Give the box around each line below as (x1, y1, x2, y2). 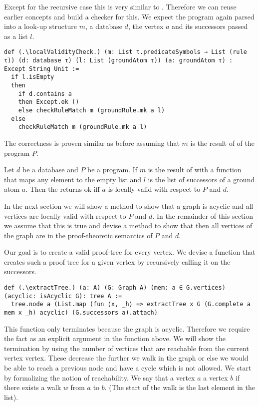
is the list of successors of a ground (148, 174, 255, 184)
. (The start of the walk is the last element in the (104, 382, 256, 393)
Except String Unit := (4, 65, 79, 72)
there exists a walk (4, 382, 61, 393)
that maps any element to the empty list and (4, 174, 142, 184)
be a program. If (87, 164, 138, 175)
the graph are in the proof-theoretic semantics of (4, 230, 153, 240)
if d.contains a (18, 90, 72, 97)
